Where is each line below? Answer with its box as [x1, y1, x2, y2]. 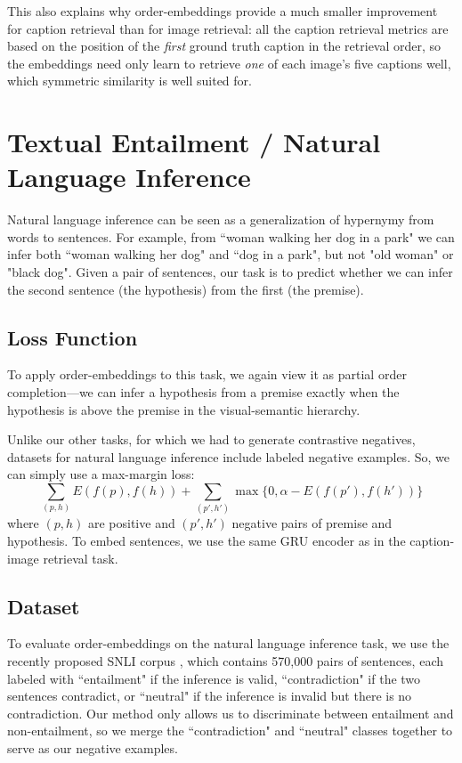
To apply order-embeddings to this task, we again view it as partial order [7, 365, 407, 384]
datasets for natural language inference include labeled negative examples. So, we [7, 447, 450, 466]
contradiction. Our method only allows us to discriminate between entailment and [7, 703, 454, 722]
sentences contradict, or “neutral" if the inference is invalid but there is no [7, 686, 412, 705]
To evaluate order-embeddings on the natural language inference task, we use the [7, 634, 450, 653]
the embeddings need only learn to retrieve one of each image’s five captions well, [7, 53, 451, 72]
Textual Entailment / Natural [7, 124, 381, 160]
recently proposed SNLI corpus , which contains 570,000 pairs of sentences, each [7, 651, 444, 670]
